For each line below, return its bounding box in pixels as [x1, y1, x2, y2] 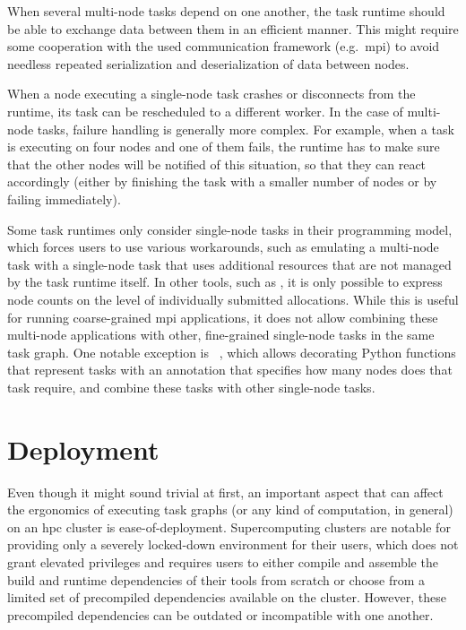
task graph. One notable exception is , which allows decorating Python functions [7, 342, 456, 361]
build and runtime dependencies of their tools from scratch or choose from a [7, 570, 426, 589]
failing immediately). [7, 189, 121, 208]
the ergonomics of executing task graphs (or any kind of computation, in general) [7, 500, 453, 519]
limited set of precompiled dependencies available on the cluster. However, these [7, 588, 446, 607]
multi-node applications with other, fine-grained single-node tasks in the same [7, 325, 435, 344]
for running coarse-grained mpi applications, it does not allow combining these [7, 307, 438, 326]
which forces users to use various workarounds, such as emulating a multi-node [7, 237, 439, 256]
